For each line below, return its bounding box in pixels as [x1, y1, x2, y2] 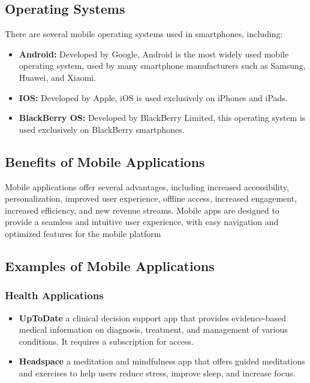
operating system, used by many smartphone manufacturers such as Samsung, [19, 59, 306, 72]
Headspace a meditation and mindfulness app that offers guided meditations [19, 355, 305, 367]
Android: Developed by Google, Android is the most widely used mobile [19, 47, 289, 60]
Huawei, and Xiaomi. [19, 71, 97, 83]
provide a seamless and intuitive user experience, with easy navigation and [5, 215, 279, 228]
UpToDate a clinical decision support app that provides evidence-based [19, 311, 287, 324]
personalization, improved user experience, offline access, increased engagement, [5, 192, 297, 205]
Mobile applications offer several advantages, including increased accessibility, [5, 180, 289, 193]
